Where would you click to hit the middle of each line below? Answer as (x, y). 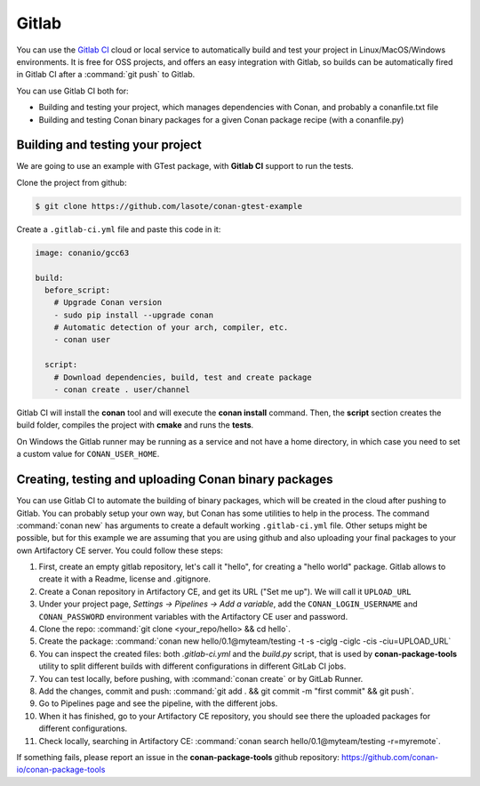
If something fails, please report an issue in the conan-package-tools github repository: (178, 757)
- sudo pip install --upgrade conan (133, 315)
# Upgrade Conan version (108, 303)
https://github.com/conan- (390, 757)
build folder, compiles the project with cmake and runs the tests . (135, 425)
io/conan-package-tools (61, 770)
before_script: (78, 290)
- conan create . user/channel (122, 390)
